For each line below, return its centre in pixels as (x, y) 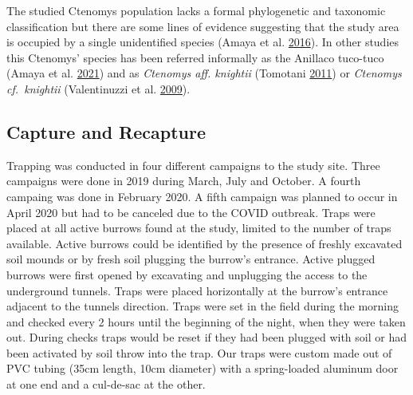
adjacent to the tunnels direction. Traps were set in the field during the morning (203, 306)
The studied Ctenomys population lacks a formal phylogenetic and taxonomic (196, 10)
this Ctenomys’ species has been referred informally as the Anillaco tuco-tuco (195, 57)
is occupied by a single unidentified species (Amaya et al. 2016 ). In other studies (203, 42)
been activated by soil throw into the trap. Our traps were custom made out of (199, 352)
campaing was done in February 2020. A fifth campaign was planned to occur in (202, 196)
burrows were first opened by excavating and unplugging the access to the (187, 274)
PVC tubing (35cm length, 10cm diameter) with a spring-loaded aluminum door (203, 368)
